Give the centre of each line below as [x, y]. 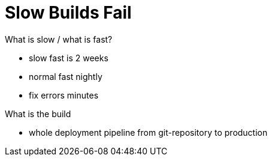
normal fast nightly [66, 76]
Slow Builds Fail [68, 13]
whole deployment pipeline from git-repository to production [148, 132]
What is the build [38, 114]
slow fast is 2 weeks [69, 58]
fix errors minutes [64, 95]
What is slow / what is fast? [59, 39]
